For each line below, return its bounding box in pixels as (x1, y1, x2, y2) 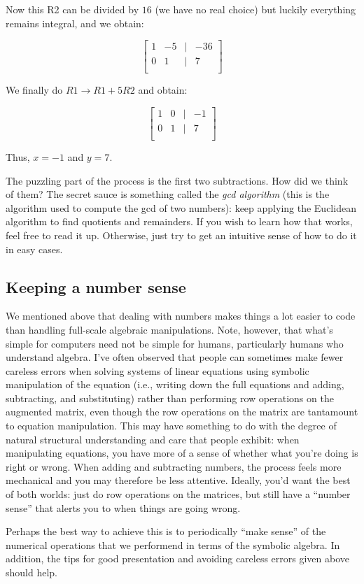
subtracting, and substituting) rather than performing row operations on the (6, 390, 334, 405)
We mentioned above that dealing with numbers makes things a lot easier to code (6, 308, 356, 323)
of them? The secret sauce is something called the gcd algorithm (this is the (6, 187, 330, 201)
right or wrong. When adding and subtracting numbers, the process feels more (6, 459, 342, 473)
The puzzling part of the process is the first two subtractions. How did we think (6, 173, 349, 187)
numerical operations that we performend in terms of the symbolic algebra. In (6, 537, 340, 552)
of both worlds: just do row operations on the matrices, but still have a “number (6, 487, 351, 501)
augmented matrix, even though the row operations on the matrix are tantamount (6, 404, 358, 419)
